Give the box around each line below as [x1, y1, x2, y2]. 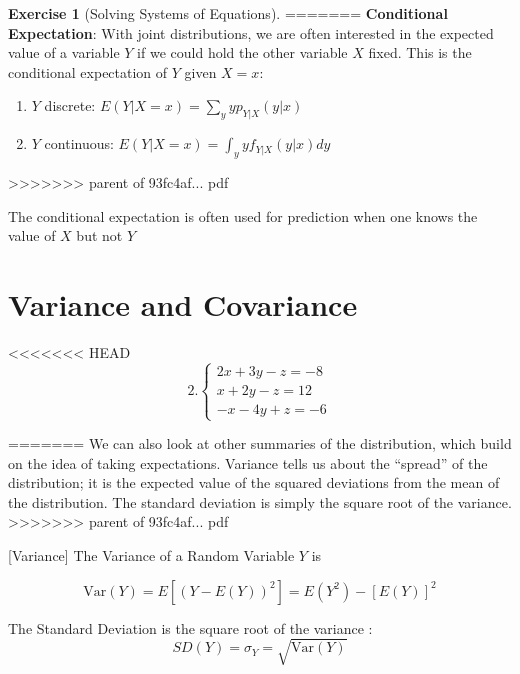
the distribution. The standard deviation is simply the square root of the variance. [8, 491, 512, 512]
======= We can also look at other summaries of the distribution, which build [8, 433, 512, 454]
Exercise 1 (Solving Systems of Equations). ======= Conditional [8, 3, 448, 23]
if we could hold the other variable [137, 42, 348, 63]
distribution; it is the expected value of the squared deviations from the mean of [8, 472, 500, 493]
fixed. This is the [368, 42, 472, 63]
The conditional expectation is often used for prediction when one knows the [8, 205, 478, 226]
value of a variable [8, 42, 120, 63]
